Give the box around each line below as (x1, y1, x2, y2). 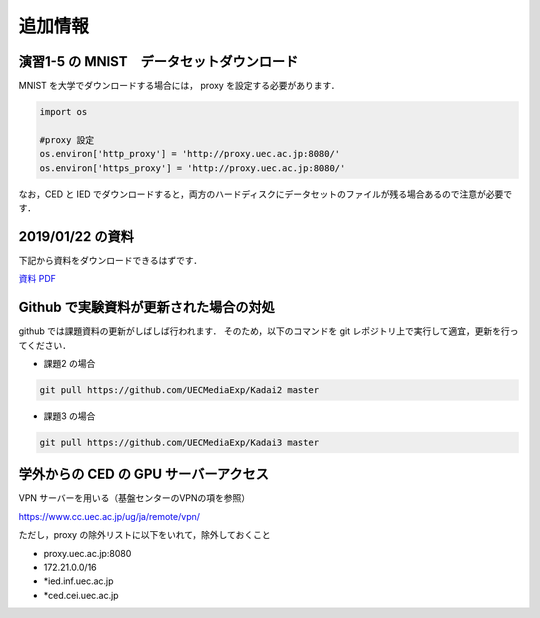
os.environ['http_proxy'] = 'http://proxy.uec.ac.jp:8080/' (39, 148, 341, 160)
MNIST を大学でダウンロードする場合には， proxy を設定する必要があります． (18, 80, 340, 92)
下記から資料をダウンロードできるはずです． (18, 254, 203, 266)
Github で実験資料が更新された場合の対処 (18, 299, 275, 316)
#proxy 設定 (39, 134, 95, 145)
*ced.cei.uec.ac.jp (43, 589, 119, 601)
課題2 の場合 (43, 357, 96, 369)
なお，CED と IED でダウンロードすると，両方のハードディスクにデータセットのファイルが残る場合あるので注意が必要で (18, 188, 513, 200)
